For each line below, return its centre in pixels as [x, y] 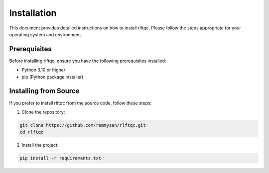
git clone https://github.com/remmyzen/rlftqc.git [83, 125]
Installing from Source [44, 91]
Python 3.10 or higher [44, 70]
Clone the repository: [43, 112]
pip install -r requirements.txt [61, 158]
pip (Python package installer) [53, 77]
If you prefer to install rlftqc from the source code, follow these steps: [80, 103]
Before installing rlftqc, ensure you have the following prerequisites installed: [88, 61]
